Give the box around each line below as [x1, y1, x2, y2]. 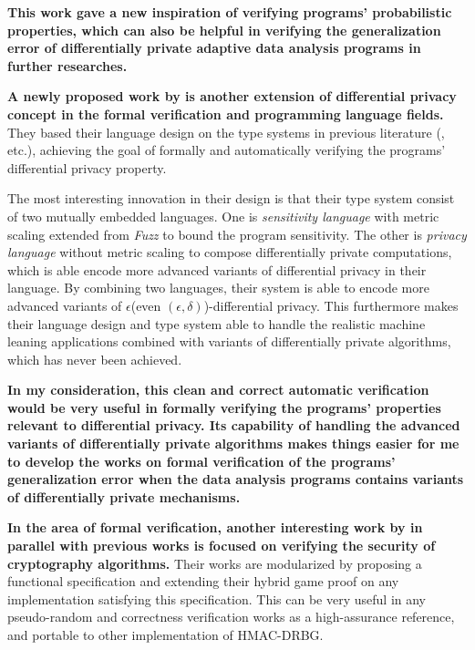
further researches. [7, 56, 128, 75]
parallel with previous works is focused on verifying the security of [7, 536, 436, 555]
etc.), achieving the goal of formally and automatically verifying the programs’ [7, 140, 446, 160]
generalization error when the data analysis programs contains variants [7, 469, 464, 489]
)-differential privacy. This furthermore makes [203, 295, 459, 315]
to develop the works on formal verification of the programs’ [7, 451, 396, 470]
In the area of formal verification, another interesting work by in [7, 518, 423, 537]
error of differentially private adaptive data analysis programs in [7, 38, 421, 57]
